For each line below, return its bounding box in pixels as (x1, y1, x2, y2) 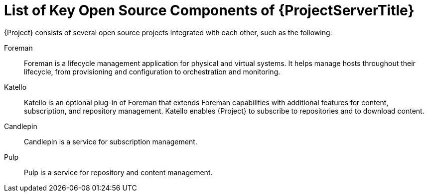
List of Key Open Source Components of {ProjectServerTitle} (4, 2, 415, 19)
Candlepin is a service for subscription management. (24, 137, 197, 146)
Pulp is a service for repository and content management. (24, 168, 213, 177)
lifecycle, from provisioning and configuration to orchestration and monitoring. (24, 67, 281, 76)
